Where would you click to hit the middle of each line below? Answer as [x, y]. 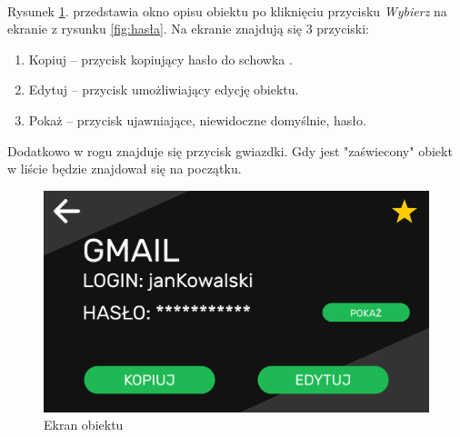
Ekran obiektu [84, 425]
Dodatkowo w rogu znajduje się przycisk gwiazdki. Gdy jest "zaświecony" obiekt [230, 150]
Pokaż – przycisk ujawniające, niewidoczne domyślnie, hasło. [197, 119]
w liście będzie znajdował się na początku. [125, 169]
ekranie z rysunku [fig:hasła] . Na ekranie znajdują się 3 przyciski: [188, 29]
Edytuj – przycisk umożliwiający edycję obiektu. [164, 89]
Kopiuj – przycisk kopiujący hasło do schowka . [160, 59]
